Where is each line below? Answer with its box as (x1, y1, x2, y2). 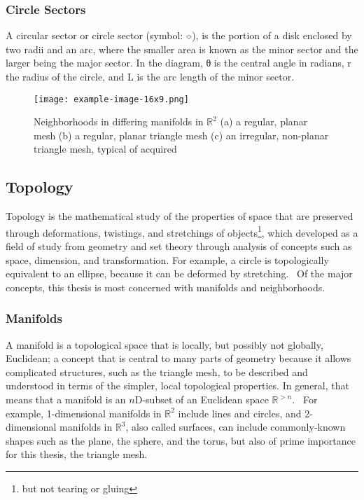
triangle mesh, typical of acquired (34, 141, 177, 156)
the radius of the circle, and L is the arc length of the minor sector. (6, 69, 295, 83)
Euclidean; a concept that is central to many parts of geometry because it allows (6, 351, 351, 366)
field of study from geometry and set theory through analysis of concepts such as (6, 239, 352, 254)
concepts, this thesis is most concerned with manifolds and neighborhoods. (6, 279, 325, 294)
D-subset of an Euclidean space (134, 392, 269, 407)
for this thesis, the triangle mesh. (6, 447, 148, 461)
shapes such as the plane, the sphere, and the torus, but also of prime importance (6, 433, 356, 447)
